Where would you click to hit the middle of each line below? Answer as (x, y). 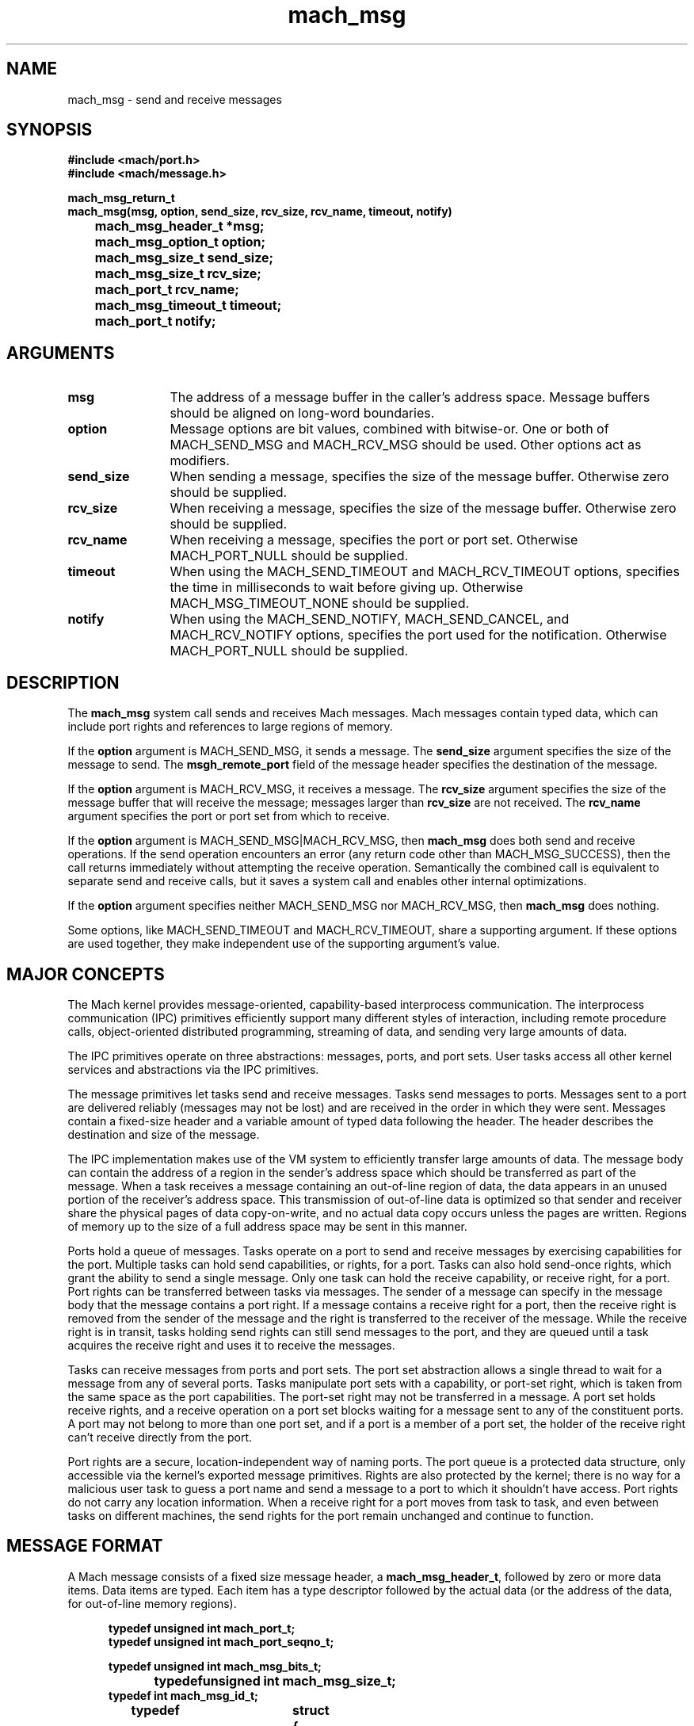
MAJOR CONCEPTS (86, 974)
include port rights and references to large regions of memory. (230, 727)
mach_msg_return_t (121, 198)
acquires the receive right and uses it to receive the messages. (231, 1345)
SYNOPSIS (50, 130)
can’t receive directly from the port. (160, 1437)
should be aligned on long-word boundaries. (302, 413)
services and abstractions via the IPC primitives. (193, 1069)
